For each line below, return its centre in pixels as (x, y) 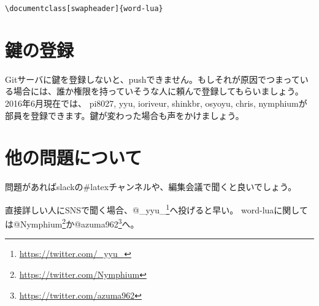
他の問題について (74, 157)
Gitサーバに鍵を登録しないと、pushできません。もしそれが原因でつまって (152, 79)
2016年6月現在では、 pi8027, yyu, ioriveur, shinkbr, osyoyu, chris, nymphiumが (156, 103)
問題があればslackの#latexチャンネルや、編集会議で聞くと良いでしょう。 (151, 187)
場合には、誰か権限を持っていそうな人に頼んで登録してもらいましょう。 (158, 91)
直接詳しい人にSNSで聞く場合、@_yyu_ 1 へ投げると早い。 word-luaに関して (156, 208)
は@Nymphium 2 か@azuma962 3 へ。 (72, 223)
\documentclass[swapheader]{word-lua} (84, 9)
